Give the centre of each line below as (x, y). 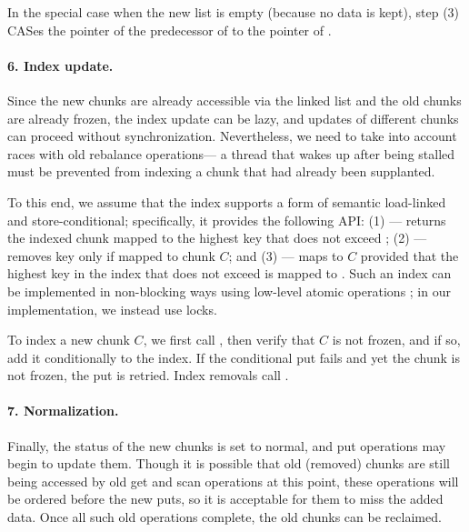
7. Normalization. (63, 411)
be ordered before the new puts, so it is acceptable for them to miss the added (225, 499)
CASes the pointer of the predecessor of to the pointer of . (170, 30)
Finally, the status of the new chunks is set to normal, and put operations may (227, 445)
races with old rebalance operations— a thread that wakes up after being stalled (231, 153)
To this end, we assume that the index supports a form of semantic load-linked (227, 201)
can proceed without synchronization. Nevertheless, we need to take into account (232, 136)
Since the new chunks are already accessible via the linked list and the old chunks (234, 100)
